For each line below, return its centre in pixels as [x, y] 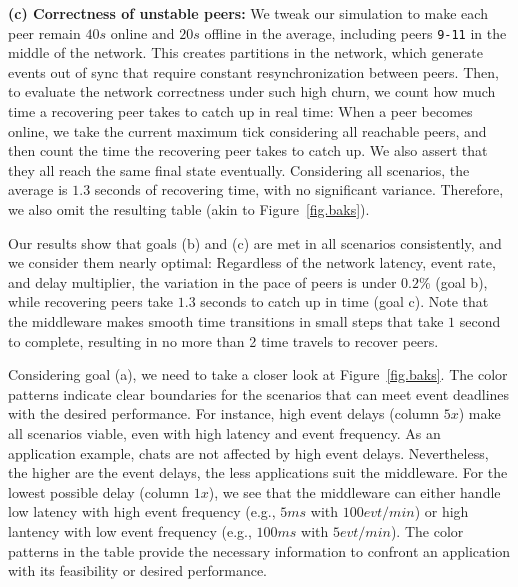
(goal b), [461, 281]
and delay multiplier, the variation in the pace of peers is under [202, 281]
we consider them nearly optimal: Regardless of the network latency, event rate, [252, 262]
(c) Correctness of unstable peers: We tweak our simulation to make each [248, 13]
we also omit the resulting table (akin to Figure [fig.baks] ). [189, 209]
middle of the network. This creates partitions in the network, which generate [245, 52]
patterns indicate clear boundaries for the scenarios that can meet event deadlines [259, 393]
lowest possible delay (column [99, 491]
